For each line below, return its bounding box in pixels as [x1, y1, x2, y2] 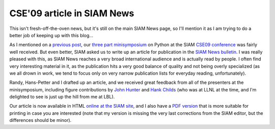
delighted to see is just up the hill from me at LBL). [9, 94, 115, 100]
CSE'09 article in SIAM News [9, 8, 134, 19]
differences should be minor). [9, 117, 72, 123]
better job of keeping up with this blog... [9, 32, 94, 38]
